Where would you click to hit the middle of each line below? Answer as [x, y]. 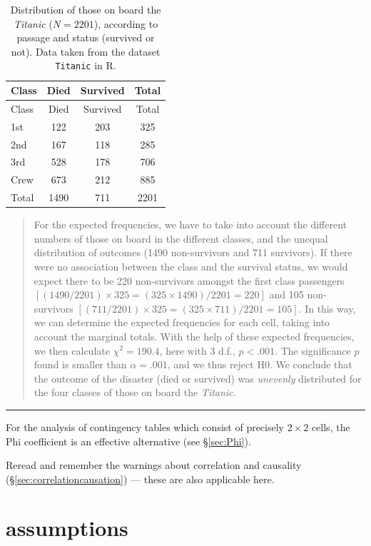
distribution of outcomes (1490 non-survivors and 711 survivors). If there [193, 252]
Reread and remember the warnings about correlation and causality [154, 465]
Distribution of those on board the [86, 9]
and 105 [286, 294]
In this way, [330, 308]
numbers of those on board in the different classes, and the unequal [181, 238]
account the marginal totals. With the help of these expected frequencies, [194, 336]
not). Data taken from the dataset [86, 51]
